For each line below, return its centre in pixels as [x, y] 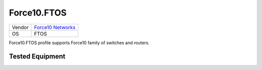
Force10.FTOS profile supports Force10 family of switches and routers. [79, 43]
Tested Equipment [37, 57]
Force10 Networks [55, 27]
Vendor [20, 27]
